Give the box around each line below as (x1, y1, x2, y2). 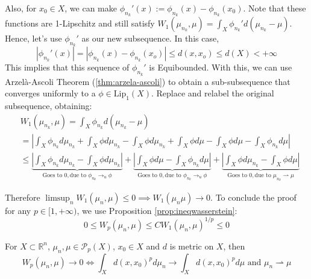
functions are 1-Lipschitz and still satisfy (5, 17, 155, 30)
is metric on (169, 239, 214, 252)
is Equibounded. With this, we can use (149, 61, 292, 74)
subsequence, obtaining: (5, 99, 92, 111)
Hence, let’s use (5, 32, 62, 45)
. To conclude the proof (210, 190, 297, 203)
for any (5, 204, 31, 216)
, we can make (64, 2, 117, 14)
